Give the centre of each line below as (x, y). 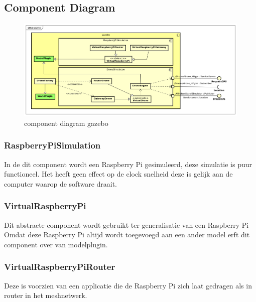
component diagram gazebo (66, 123)
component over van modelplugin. (56, 244)
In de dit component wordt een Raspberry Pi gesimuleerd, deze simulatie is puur (128, 164)
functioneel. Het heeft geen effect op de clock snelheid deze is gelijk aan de (118, 174)
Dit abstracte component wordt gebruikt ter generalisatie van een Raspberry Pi (126, 224)
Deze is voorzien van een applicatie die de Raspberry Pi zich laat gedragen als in (128, 285)
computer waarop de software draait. (61, 183)
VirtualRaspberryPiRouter (60, 267)
